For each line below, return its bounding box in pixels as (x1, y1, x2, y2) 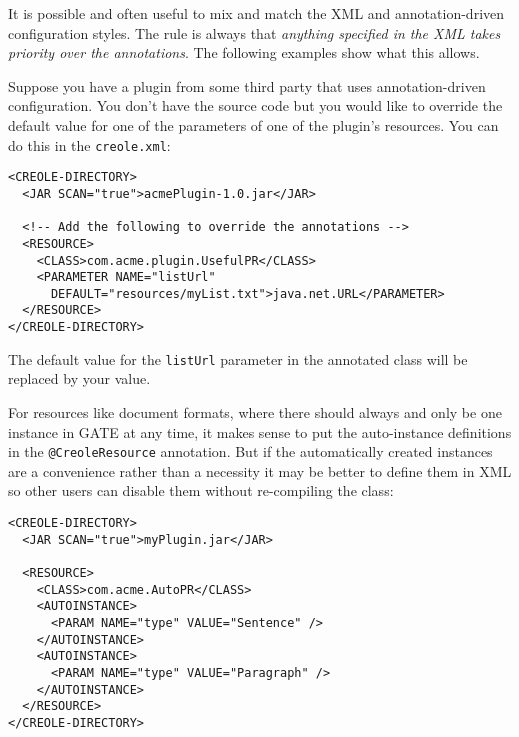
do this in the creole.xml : (8, 134, 171, 155)
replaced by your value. (8, 368, 151, 389)
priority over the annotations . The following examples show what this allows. (8, 42, 480, 63)
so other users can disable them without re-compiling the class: (8, 480, 394, 501)
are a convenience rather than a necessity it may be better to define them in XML (8, 460, 512, 481)
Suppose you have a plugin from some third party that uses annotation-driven (8, 75, 486, 96)
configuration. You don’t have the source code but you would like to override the (8, 95, 503, 116)
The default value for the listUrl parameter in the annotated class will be (8, 348, 468, 369)
